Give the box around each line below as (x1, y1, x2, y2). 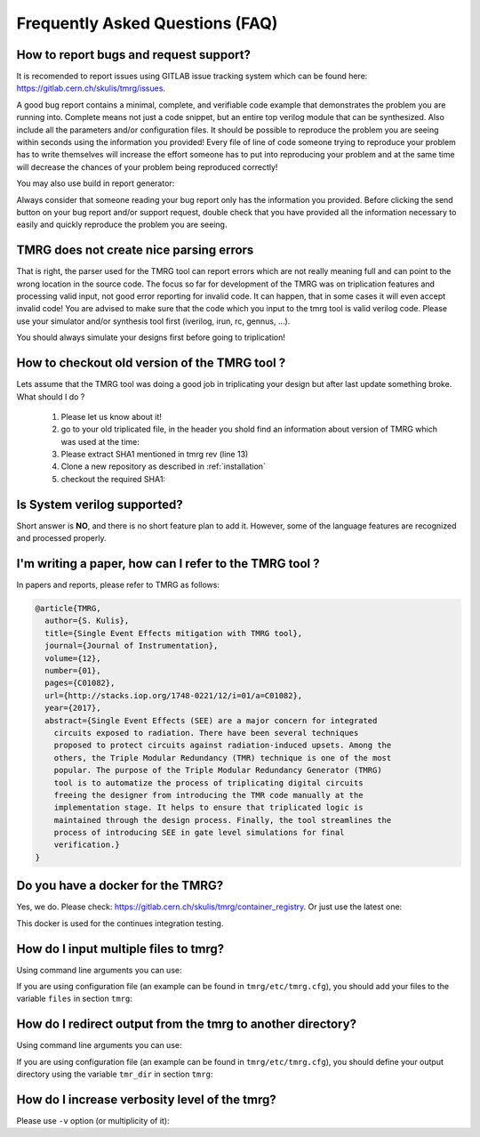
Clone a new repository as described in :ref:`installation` (60, 461, 267, 472)
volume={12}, (44, 653, 101, 663)
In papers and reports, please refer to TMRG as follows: (16, 579, 220, 591)
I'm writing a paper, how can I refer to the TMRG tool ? (16, 556, 320, 571)
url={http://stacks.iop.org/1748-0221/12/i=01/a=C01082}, (44, 690, 303, 700)
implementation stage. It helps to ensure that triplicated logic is (53, 802, 364, 813)
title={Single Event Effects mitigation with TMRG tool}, (44, 628, 303, 638)
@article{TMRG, (35, 603, 101, 614)
